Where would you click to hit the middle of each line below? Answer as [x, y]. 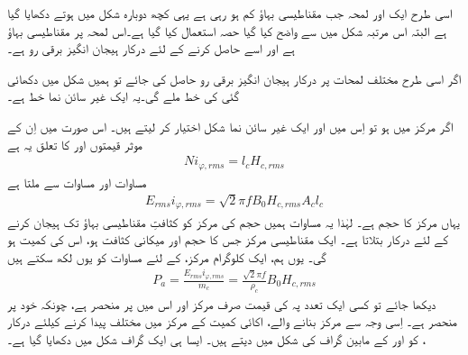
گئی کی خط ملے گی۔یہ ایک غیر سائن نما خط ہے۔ [124, 96]
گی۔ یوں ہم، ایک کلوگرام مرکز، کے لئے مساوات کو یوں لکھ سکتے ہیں [167, 256]
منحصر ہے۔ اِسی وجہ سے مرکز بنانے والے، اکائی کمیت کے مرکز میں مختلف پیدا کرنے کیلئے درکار [233, 321]
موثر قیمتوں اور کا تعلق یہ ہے [75, 144]
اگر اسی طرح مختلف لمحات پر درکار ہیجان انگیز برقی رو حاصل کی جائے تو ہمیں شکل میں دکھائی [234, 78]
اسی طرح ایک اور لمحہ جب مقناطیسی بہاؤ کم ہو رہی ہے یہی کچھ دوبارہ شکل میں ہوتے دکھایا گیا [230, 13]
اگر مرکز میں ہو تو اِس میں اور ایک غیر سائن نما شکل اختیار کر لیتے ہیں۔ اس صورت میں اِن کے [230, 126]
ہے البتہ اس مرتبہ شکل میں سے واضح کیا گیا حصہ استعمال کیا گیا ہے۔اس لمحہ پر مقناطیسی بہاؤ [227, 30]
